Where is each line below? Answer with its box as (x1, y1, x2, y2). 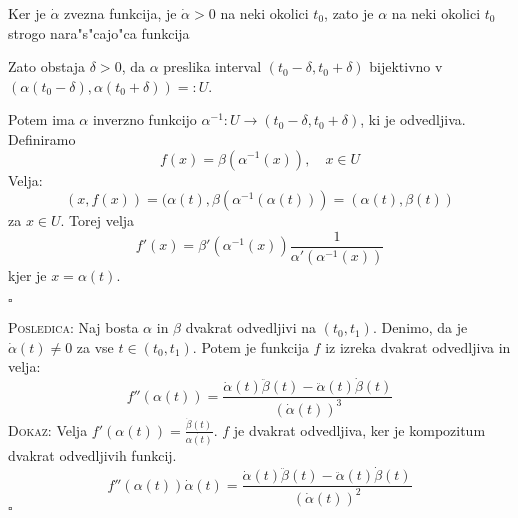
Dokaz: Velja (8, 419, 88, 440)
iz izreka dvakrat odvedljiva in (325, 336, 511, 357)
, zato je (324, 3, 374, 23)
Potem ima (8, 109, 75, 130)
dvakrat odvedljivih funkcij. (8, 445, 177, 466)
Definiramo (8, 128, 76, 149)
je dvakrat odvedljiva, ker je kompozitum (233, 419, 486, 440)
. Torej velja (60, 210, 135, 231)
